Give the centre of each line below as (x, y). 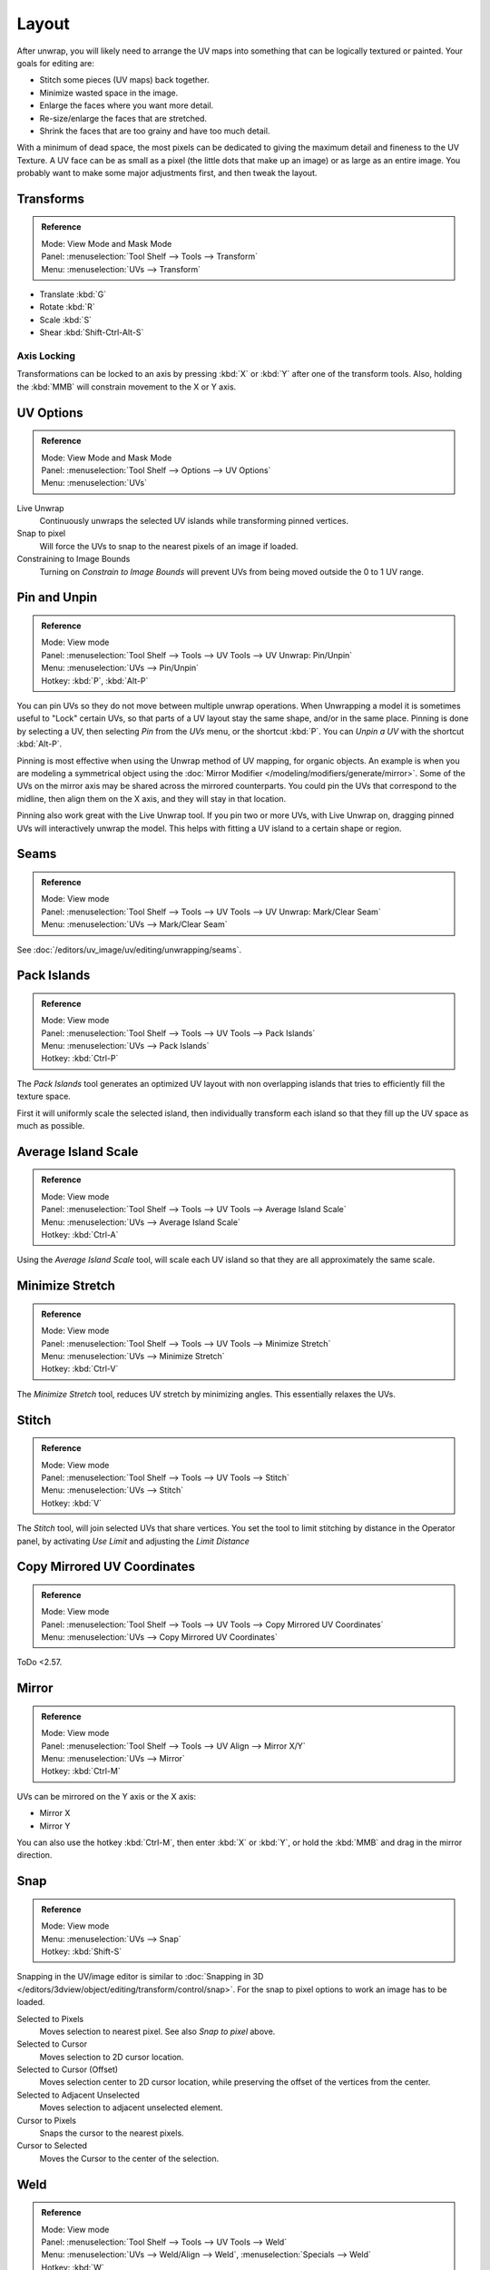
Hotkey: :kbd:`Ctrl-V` (80, 1369)
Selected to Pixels (50, 2018)
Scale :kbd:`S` (66, 320)
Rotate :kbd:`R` (67, 307)
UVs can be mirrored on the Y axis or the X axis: (107, 1796)
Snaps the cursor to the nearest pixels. (112, 2133)
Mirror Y (55, 1826)
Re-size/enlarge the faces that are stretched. (123, 118)
